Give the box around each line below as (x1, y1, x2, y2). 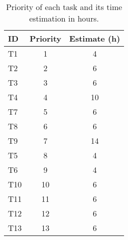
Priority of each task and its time (6, 1, 123, 13)
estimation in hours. (29, 13, 99, 24)
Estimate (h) (69, 33, 121, 44)
